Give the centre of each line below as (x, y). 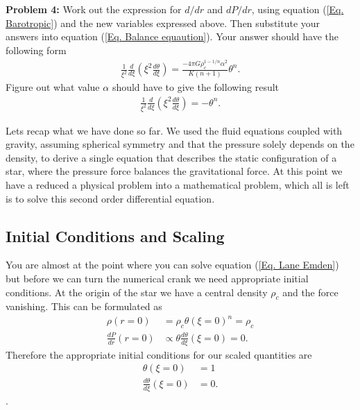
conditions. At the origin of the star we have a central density (137, 292)
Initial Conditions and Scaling (115, 236)
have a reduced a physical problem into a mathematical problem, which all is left (178, 184)
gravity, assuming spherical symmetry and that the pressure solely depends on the (180, 144)
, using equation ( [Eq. (298, 9)
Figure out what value (53, 87)
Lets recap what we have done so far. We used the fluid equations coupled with (174, 130)
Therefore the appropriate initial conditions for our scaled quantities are (159, 354)
